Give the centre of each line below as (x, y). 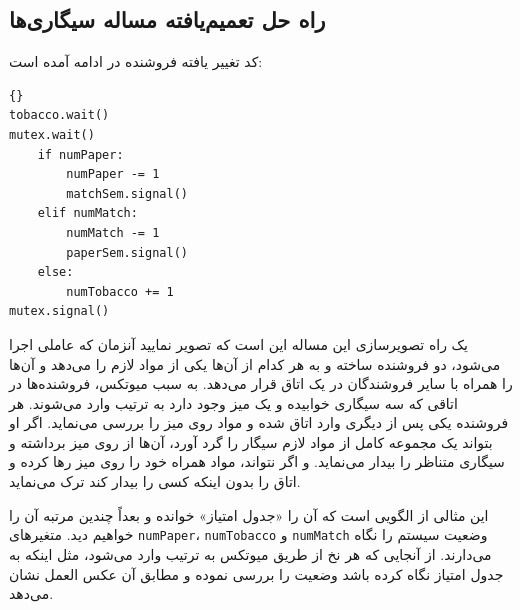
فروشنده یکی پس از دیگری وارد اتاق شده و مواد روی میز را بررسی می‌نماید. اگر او (259, 422)
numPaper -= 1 (113, 174)
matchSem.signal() (127, 193)
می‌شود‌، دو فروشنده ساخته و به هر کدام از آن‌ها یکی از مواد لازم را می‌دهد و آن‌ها (255, 363)
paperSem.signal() (127, 252)
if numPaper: (80, 154)
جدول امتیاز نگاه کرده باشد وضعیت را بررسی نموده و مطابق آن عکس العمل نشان (256, 573)
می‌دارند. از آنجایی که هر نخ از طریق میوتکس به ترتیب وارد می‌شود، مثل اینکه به (250, 553)
